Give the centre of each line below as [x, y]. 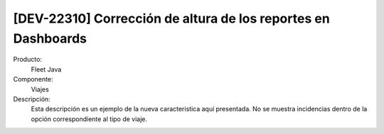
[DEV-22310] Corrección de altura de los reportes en [171, 18]
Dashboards [50, 38]
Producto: [28, 60]
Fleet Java [46, 69]
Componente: [33, 79]
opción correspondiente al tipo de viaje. [89, 119]
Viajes [40, 89]
